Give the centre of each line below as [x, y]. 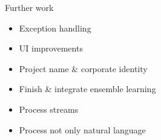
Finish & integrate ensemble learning [87, 89]
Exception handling [55, 28]
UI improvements [51, 48]
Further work [29, 7]
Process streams [49, 109]
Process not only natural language [82, 129]
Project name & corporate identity [83, 68]
